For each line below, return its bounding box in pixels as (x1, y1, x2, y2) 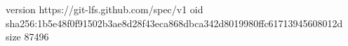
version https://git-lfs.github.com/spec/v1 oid (6, 2, 203, 16)
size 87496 (6, 29, 49, 44)
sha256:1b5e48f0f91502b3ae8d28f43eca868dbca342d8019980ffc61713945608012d (6, 15, 343, 30)
